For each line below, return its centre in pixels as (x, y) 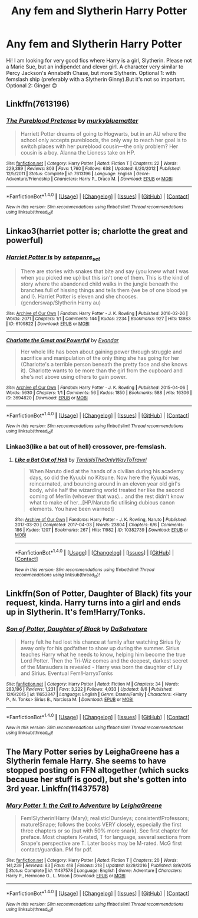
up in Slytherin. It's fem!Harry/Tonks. (76, 612)
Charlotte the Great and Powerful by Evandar (62, 340)
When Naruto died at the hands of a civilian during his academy (106, 471)
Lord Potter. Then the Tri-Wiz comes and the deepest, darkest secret (104, 660)
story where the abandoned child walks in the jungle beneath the (99, 284)
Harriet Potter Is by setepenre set (53, 258)
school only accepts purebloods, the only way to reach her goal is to (104, 140)
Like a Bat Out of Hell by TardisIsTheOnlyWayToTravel (81, 460)
